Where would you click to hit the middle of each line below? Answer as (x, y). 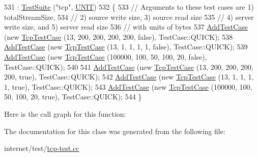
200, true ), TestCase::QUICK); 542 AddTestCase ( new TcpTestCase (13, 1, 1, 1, (129, 77)
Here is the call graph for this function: (65, 113)
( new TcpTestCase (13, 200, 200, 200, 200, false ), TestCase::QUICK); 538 (119, 36)
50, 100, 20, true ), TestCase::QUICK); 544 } (73, 97)
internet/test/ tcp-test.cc (42, 148)
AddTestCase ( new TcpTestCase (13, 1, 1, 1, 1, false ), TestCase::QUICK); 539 (126, 47)
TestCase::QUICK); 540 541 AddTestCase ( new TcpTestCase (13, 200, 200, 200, (129, 67)
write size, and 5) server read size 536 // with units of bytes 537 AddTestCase (126, 27)
